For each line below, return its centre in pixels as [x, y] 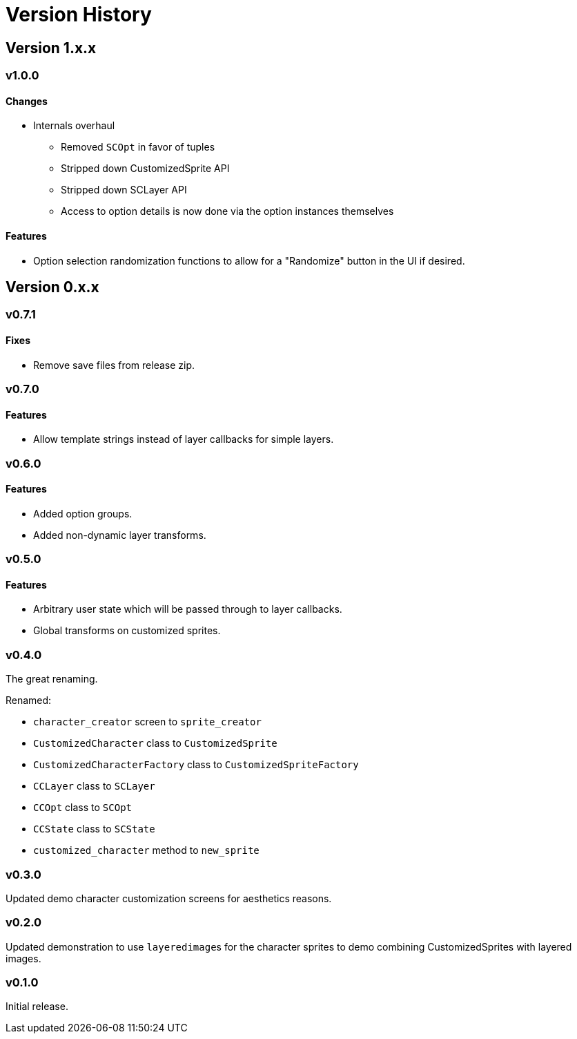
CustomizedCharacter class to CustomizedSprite [155, 743]
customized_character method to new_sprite [146, 850]
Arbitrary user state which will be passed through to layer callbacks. [188, 609]
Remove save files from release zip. [114, 365]
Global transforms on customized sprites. [127, 631]
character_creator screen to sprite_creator [147, 722]
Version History [79, 15]
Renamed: [29, 700]
